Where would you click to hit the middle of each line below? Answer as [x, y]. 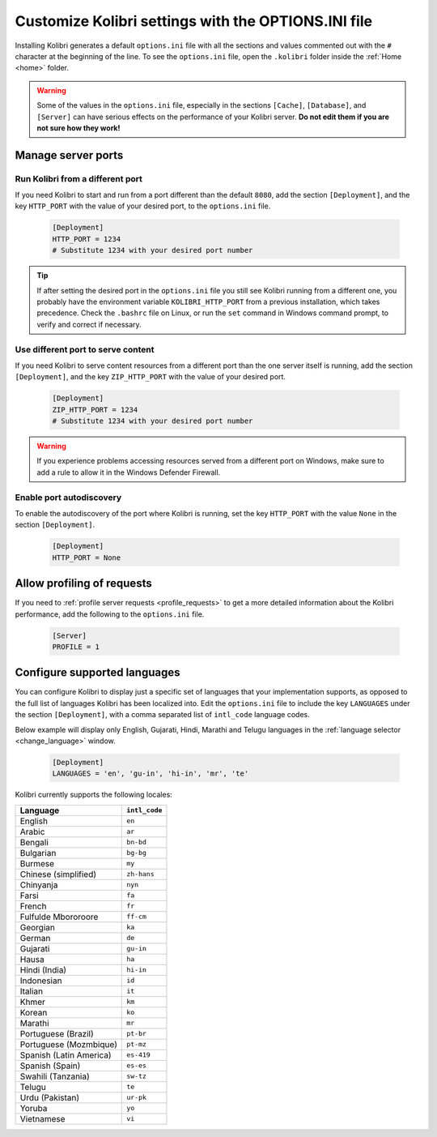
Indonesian [41, 981]
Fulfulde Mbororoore [59, 917]
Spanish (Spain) [50, 1066]
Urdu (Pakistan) [50, 1097]
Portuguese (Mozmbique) [68, 1044]
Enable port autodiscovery [68, 497]
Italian [32, 991]
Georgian [38, 927]
